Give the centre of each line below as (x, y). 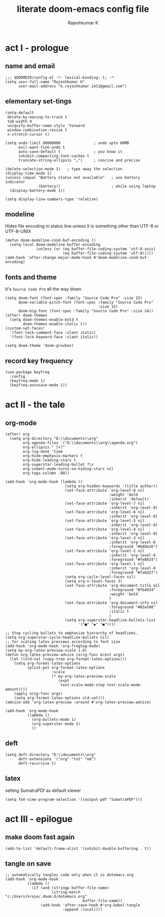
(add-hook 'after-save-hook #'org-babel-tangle (90, 905)
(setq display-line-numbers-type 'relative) (52, 199)
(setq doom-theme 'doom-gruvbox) (40, 346)
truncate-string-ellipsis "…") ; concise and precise (79, 160)
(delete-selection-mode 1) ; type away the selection (64, 169)
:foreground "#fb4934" (132, 590)
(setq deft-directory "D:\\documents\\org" (51, 754)
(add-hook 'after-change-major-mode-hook (48, 258)
